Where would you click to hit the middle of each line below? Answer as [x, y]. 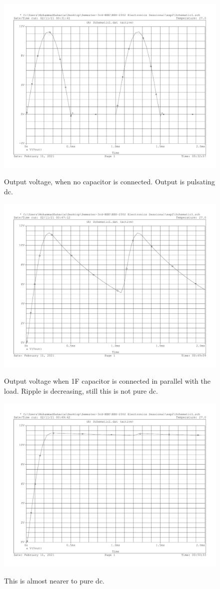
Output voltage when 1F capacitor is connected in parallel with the [107, 381]
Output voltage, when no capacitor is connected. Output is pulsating [109, 182]
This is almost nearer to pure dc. [54, 580]
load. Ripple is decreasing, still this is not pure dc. [81, 391]
